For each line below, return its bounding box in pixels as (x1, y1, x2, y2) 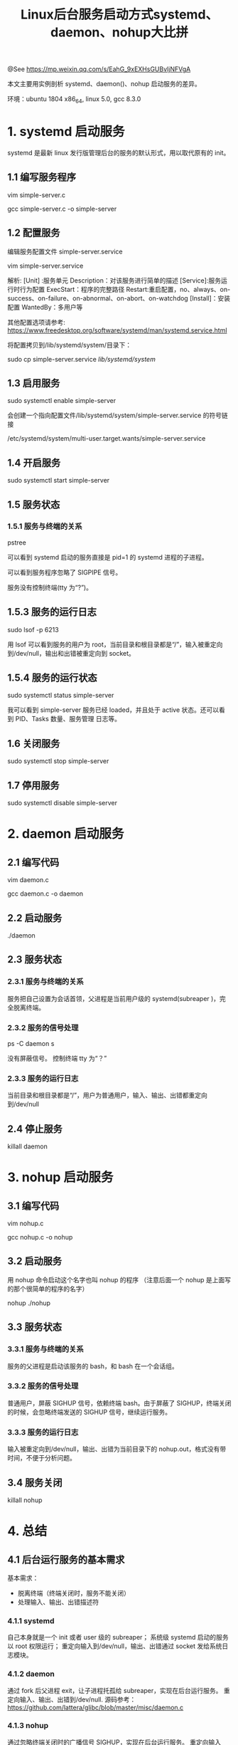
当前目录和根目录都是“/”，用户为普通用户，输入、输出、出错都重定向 (7, 1091, 208, 1100)
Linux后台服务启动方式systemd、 (20, 6, 219, 23)
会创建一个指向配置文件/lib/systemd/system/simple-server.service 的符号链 (7, 411, 229, 420)
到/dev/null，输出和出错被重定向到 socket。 (7, 649, 135, 657)
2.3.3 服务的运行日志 (7, 1073, 79, 1083)
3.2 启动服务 (7, 1255, 63, 1267)
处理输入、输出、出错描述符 (17, 1598, 99, 1606)
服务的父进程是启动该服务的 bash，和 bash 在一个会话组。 (7, 1361, 179, 1371)
